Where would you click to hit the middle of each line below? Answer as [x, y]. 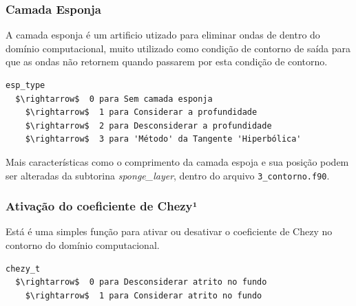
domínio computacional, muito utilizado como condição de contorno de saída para [178, 48]
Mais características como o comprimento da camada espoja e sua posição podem [177, 161]
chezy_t [23, 269]
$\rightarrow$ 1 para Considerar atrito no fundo [144, 295]
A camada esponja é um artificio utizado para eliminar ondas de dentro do [163, 35]
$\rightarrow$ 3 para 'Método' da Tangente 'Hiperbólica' [163, 139]
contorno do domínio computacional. [83, 245]
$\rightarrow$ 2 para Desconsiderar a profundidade [148, 125]
